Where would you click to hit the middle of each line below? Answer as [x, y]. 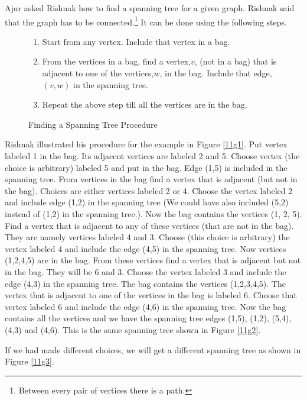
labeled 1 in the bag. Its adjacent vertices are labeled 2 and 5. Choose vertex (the [152, 156]
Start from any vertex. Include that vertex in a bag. [136, 41]
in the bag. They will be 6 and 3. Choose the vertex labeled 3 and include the [146, 271]
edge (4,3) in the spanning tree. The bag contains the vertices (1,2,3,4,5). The [145, 283]
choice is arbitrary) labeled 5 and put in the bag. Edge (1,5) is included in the [146, 167]
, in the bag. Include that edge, [216, 73]
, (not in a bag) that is [236, 61]
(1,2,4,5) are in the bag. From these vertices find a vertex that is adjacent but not [153, 260]
